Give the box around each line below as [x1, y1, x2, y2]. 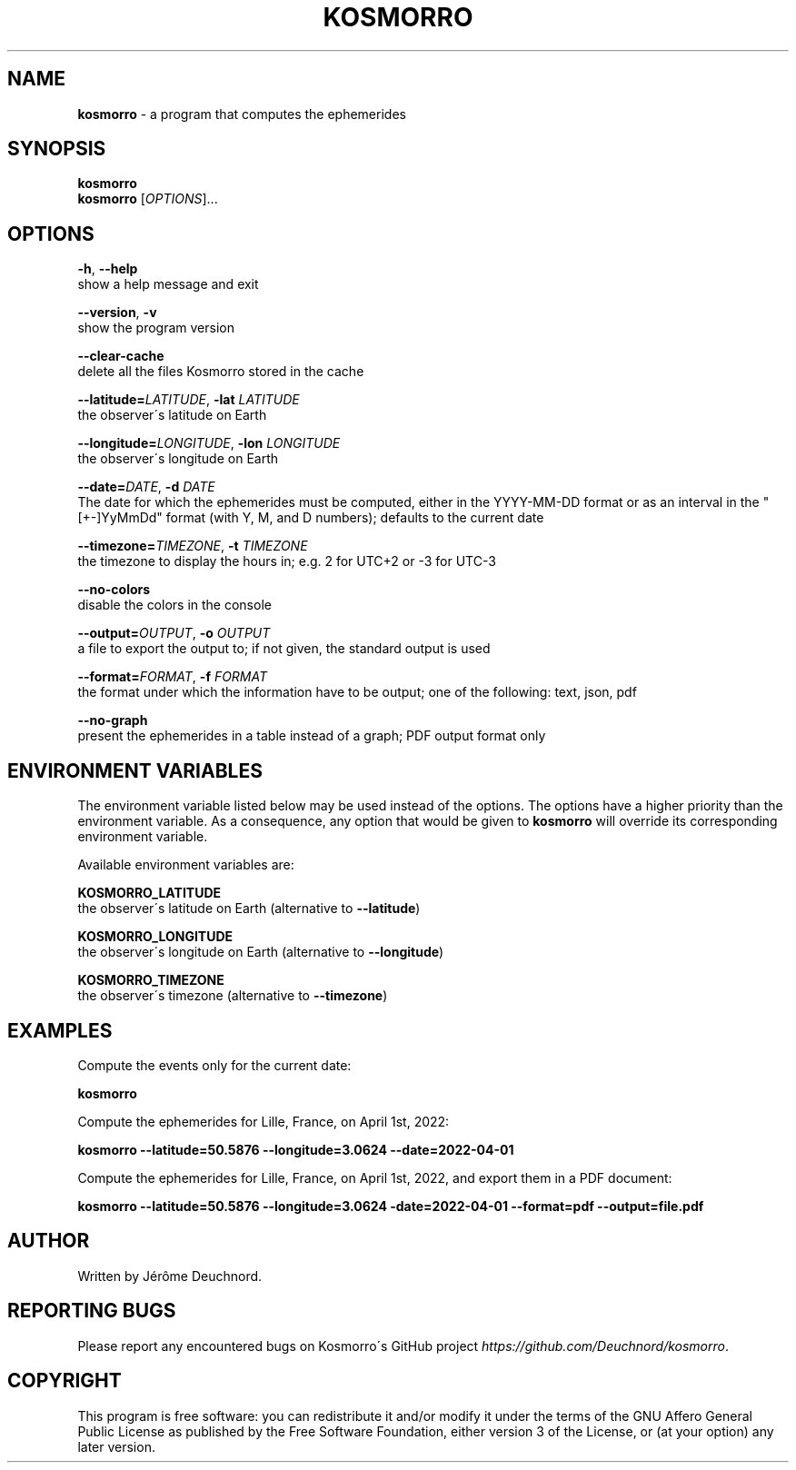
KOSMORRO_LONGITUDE [77, 929, 234, 945]
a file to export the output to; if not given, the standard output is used [77, 641, 491, 657]
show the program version [77, 320, 234, 336]
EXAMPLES [7, 1018, 113, 1042]
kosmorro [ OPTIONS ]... [77, 191, 218, 207]
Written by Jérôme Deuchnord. [77, 1267, 263, 1284]
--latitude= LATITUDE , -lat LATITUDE [77, 392, 300, 408]
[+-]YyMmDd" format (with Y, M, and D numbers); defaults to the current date [77, 510, 544, 526]
